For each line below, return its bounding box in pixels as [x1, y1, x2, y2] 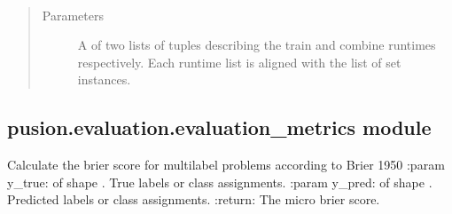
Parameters [42, 5, 104, 24]
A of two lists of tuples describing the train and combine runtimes [77, 36, 436, 54]
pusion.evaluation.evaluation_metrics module [7, 114, 432, 141]
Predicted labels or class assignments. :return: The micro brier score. [7, 190, 380, 209]
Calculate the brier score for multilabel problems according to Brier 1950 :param [7, 155, 445, 174]
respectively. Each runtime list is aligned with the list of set [77, 52, 401, 71]
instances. [77, 70, 131, 89]
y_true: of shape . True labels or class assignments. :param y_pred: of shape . [7, 172, 433, 191]
